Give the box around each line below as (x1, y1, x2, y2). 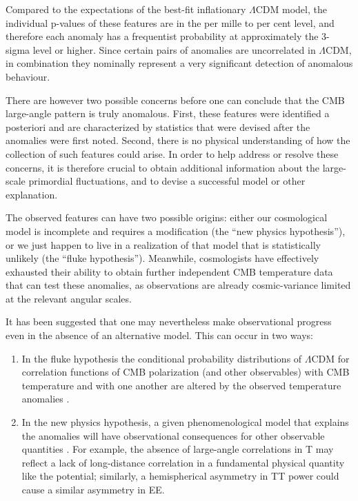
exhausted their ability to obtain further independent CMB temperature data (6, 264, 333, 278)
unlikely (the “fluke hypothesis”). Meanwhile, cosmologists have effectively (6, 251, 319, 265)
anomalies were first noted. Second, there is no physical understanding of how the (6, 133, 350, 147)
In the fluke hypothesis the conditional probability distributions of (21, 351, 302, 365)
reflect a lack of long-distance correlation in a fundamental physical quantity (21, 455, 345, 469)
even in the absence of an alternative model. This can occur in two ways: (6, 328, 313, 342)
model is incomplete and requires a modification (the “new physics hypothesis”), (6, 223, 346, 238)
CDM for (311, 351, 350, 365)
